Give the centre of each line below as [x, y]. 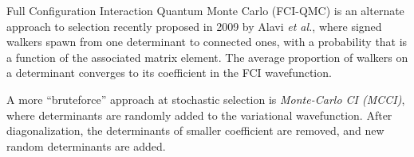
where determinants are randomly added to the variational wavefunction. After [199, 115]
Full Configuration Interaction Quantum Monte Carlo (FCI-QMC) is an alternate [205, 10]
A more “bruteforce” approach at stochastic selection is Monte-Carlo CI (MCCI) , [206, 99]
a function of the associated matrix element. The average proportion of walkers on [207, 57]
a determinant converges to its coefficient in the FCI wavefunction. [169, 73]
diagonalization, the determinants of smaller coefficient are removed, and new [195, 130]
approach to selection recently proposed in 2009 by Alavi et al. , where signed [194, 26]
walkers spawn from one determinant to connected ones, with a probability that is [207, 42]
